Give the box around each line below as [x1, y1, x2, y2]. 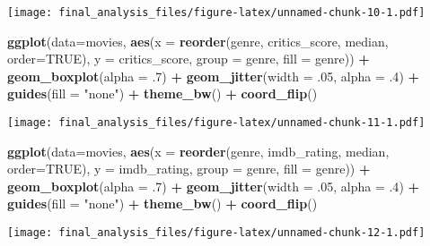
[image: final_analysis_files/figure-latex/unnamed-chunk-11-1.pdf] [7, 116, 426, 130]
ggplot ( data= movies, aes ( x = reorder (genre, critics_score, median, [7, 31, 389, 50]
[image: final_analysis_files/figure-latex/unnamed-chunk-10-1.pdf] [7, 6, 426, 19]
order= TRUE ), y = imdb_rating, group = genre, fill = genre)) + [7, 159, 371, 178]
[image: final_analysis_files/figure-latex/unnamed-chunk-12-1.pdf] [7, 226, 426, 240]
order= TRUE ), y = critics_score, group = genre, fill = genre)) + [7, 49, 370, 68]
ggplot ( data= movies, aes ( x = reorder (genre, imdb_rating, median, [7, 141, 390, 160]
